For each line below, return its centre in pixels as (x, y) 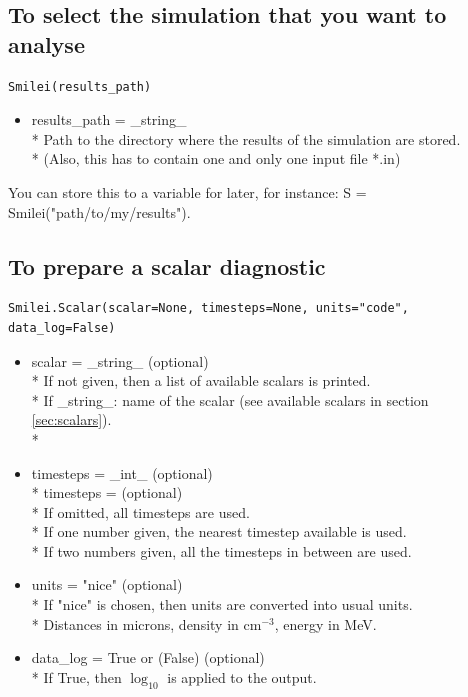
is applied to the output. (242, 676)
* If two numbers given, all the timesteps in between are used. (221, 550)
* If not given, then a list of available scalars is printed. (201, 380)
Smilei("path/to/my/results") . (99, 211)
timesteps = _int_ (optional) (122, 472)
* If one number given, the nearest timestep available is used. (219, 531)
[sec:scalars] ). (71, 419)
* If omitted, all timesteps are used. (140, 511)
